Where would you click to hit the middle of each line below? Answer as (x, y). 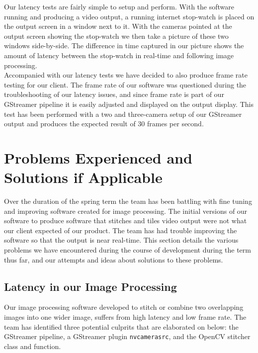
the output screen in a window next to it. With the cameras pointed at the (118, 26)
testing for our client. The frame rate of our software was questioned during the (125, 84)
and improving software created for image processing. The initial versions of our (126, 211)
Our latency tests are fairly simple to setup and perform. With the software (119, 6)
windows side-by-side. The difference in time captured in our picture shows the (124, 45)
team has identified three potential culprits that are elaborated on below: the (121, 326)
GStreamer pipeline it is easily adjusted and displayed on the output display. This (129, 104)
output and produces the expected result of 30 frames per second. (104, 124)
